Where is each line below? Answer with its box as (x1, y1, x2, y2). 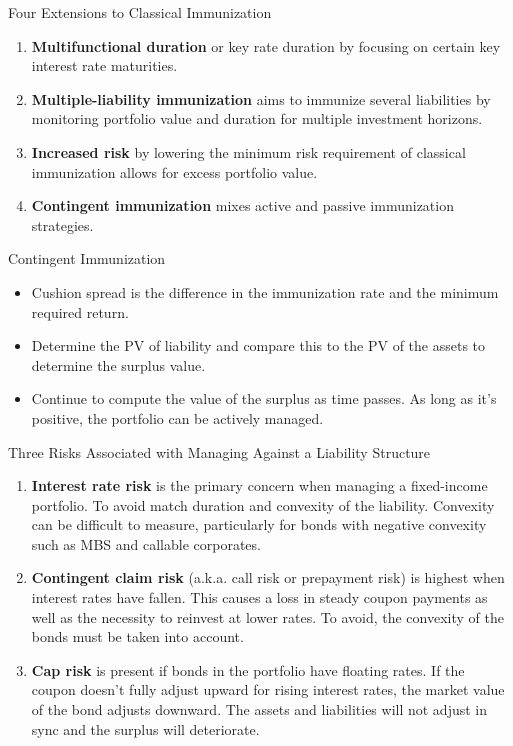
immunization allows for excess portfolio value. (31, 161, 318, 182)
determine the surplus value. (31, 354, 206, 375)
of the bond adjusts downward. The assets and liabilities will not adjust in (31, 699, 488, 720)
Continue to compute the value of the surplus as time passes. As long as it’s (31, 388, 497, 409)
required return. (31, 301, 129, 322)
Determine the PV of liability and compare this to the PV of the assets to (31, 335, 486, 356)
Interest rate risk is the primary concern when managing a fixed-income (31, 475, 488, 496)
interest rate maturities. (31, 55, 178, 76)
